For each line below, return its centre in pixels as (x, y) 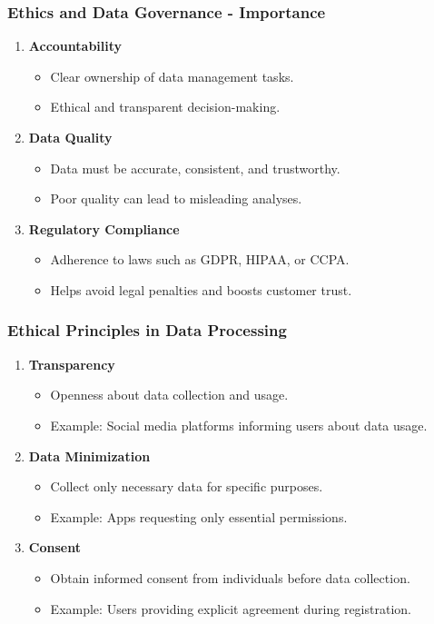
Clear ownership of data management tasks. (172, 76)
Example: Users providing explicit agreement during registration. (231, 608)
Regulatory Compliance (104, 228)
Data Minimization (89, 456)
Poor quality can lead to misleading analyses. (176, 198)
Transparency (72, 364)
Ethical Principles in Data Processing (147, 330)
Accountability (75, 46)
